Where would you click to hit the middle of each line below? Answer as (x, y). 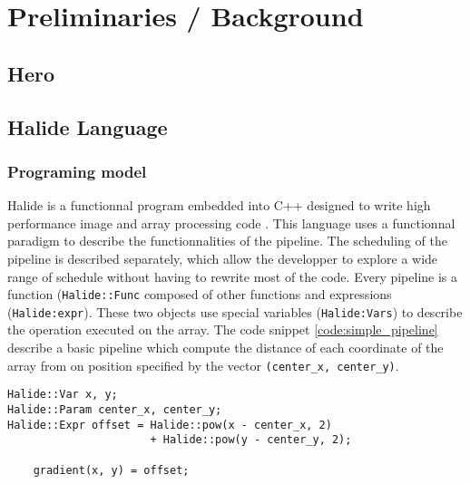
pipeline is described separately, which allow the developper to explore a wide (223, 258)
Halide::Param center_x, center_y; (115, 409)
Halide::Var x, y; (63, 395)
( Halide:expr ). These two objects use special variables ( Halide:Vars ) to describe (235, 311)
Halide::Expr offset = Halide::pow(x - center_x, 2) (170, 425)
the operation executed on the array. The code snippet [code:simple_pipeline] (223, 329)
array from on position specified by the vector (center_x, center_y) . (203, 365)
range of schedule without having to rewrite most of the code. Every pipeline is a (233, 276)
